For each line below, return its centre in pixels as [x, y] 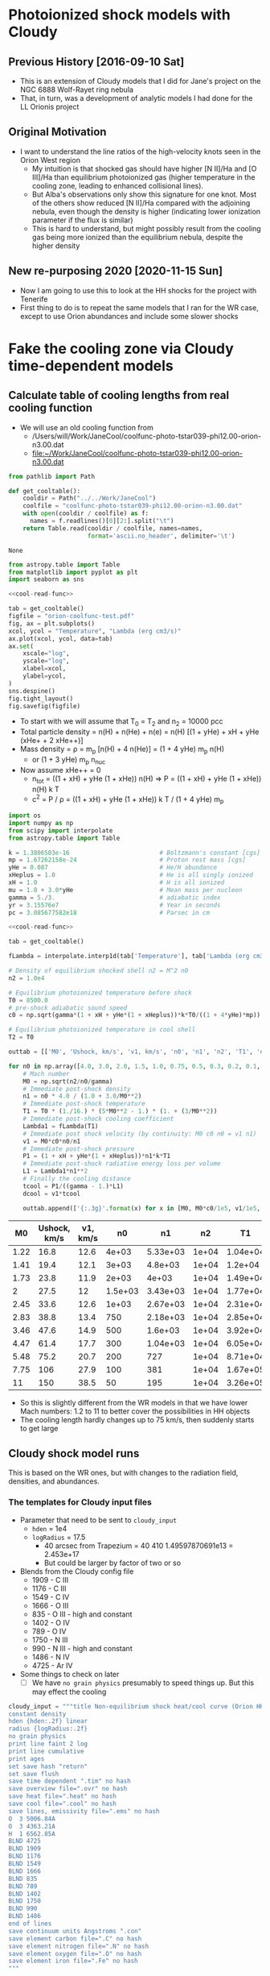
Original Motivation [57, 132]
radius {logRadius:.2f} [48, 1729]
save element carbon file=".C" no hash [75, 1939]
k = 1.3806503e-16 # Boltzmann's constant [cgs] [135, 853]
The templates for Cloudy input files [80, 1502]
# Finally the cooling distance [77, 1179]
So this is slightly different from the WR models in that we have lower [134, 1402]
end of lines [30, 1924]
